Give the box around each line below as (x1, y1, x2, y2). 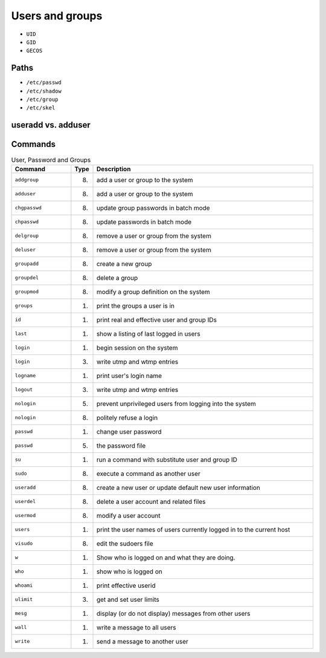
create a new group (96, 259, 152, 268)
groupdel (14, 275, 39, 281)
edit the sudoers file (96, 539, 153, 547)
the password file (96, 441, 146, 450)
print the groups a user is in (96, 301, 175, 310)
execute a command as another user (96, 469, 200, 478)
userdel (14, 498, 36, 505)
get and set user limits (96, 595, 159, 604)
